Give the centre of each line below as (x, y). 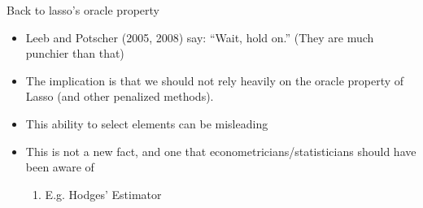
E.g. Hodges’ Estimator (103, 194)
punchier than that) (75, 53)
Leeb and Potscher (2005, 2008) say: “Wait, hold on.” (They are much (200, 37)
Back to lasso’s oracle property (83, 10)
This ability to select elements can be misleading (147, 123)
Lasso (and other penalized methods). (120, 96)
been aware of (60, 167)
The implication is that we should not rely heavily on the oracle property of (215, 80)
